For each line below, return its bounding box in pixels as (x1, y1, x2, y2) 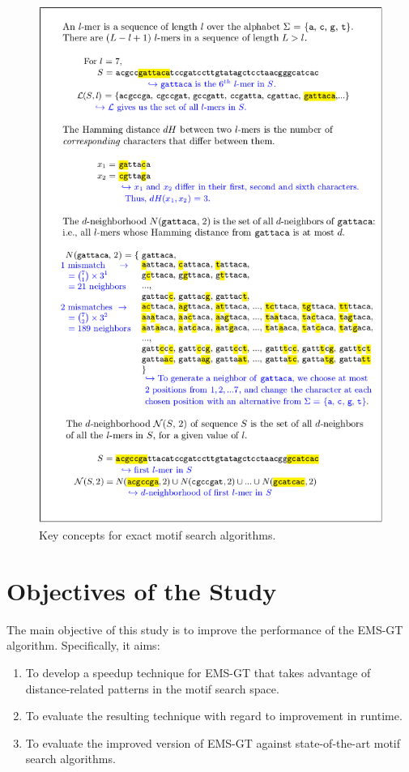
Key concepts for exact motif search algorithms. (39, 527, 276, 544)
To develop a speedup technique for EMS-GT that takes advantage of (25, 663, 371, 680)
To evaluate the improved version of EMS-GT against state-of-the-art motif (25, 734, 401, 751)
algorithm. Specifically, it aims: (6, 637, 160, 654)
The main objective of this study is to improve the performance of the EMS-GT (6, 621, 403, 638)
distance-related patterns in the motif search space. (25, 680, 279, 697)
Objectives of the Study (6, 574, 277, 607)
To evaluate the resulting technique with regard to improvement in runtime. (25, 707, 403, 724)
